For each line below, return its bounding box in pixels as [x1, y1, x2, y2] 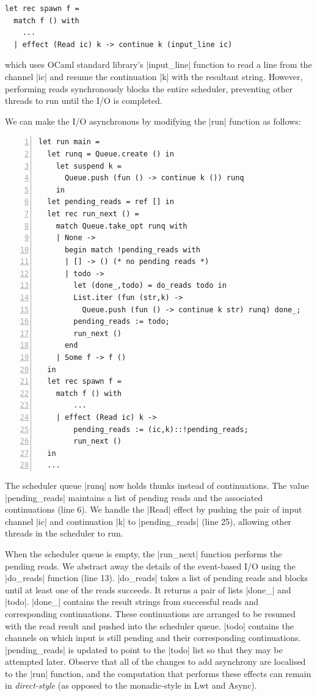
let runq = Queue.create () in [47, 149, 174, 158]
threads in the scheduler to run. [5, 527, 123, 540]
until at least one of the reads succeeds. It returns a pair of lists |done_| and [5, 583, 291, 596]
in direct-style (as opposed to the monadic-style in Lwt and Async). [5, 679, 257, 692]
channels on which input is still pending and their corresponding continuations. [5, 631, 301, 644]
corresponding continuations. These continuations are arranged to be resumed [5, 607, 296, 620]
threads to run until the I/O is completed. [5, 94, 162, 107]
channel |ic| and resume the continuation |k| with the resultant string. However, [5, 70, 303, 82]
